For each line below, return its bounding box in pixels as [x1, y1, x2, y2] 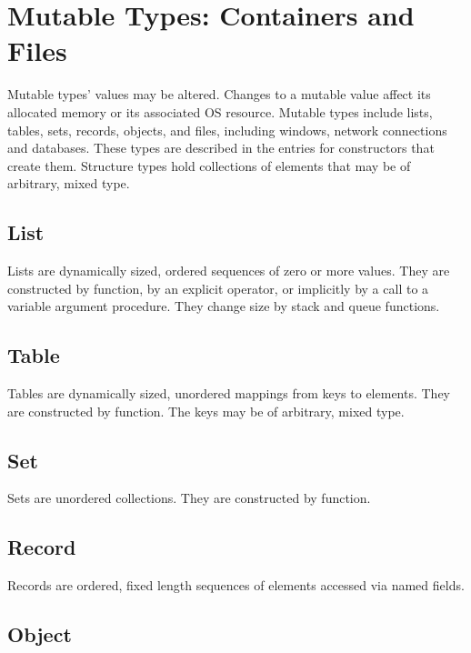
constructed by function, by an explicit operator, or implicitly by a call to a [7, 278, 429, 297]
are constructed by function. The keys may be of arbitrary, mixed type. [7, 401, 405, 420]
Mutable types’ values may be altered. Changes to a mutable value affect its [7, 85, 431, 104]
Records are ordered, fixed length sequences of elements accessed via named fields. [7, 576, 465, 595]
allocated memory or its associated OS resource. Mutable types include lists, [7, 102, 433, 121]
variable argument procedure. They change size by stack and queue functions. [7, 296, 440, 316]
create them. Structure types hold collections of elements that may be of [7, 156, 411, 175]
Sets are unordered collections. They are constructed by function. [7, 488, 371, 507]
